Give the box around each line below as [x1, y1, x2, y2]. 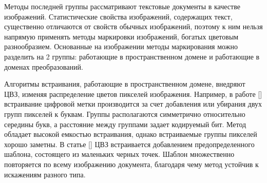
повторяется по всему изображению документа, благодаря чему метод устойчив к [4, 158, 259, 169]
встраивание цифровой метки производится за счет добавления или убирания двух [4, 98, 262, 109]
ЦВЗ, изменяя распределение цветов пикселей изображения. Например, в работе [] [4, 88, 262, 99]
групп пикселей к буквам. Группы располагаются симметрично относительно [4, 108, 245, 119]
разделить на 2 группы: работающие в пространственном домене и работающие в [4, 51, 260, 62]
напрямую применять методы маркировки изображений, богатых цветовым [4, 31, 239, 42]
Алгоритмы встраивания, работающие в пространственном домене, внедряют [4, 78, 245, 89]
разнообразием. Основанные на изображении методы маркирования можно [4, 41, 238, 52]
